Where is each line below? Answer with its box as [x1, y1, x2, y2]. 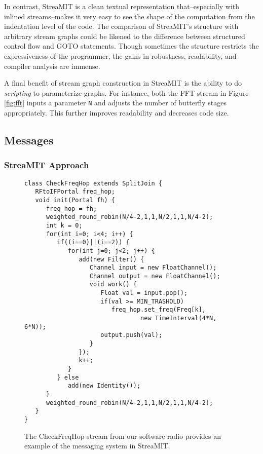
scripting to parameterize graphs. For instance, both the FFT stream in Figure [4, 87, 249, 98]
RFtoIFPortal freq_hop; [35, 188, 115, 196]
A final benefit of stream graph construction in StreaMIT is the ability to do [4, 78, 242, 88]
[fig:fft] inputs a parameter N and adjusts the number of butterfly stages [4, 97, 227, 108]
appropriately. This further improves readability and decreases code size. [4, 107, 229, 118]
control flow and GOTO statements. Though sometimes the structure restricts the [4, 41, 259, 51]
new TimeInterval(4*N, [140, 315, 217, 322]
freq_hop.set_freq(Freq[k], [111, 306, 206, 314]
